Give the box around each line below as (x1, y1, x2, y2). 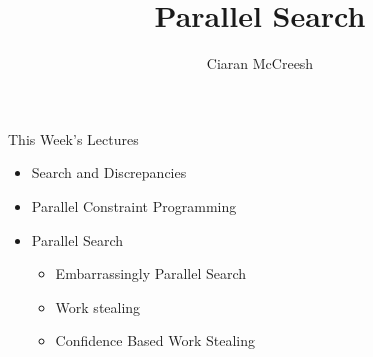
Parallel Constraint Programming (31, 195, 237, 216)
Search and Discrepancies (31, 162, 187, 183)
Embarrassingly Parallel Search (55, 263, 247, 284)
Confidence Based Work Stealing (55, 330, 256, 351)
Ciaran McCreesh (206, 53, 314, 74)
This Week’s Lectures (8, 128, 139, 149)
